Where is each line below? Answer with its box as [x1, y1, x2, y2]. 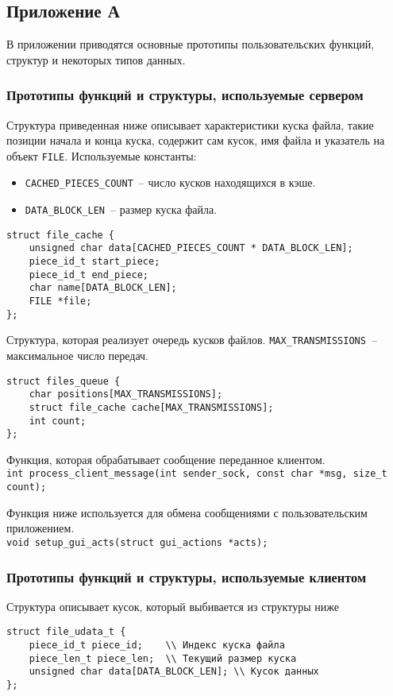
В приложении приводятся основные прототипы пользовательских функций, [6, 36, 375, 52]
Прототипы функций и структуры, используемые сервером [6, 85, 364, 105]
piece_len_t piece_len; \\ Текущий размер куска [29, 652, 297, 664]
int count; [29, 415, 87, 427]
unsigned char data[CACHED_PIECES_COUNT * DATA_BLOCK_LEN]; [29, 242, 353, 254]
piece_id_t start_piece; [29, 256, 160, 268]
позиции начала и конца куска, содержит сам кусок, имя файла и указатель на [6, 132, 385, 149]
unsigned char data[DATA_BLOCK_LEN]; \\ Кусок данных [29, 666, 319, 678]
